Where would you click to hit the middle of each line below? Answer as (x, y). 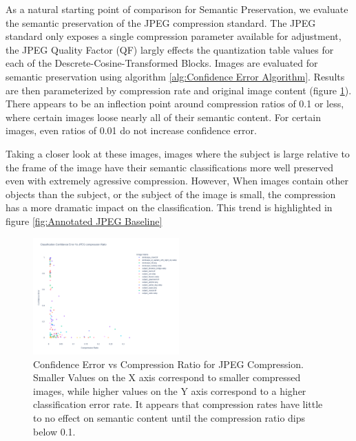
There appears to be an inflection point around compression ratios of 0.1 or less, (175, 104)
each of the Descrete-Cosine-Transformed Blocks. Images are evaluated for (162, 63)
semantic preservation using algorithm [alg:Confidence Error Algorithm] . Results (175, 76)
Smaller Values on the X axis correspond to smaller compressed (167, 377)
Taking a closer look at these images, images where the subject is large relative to (178, 153)
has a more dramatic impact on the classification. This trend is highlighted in (169, 207)
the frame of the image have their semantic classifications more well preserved (170, 167)
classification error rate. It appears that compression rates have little (178, 404)
